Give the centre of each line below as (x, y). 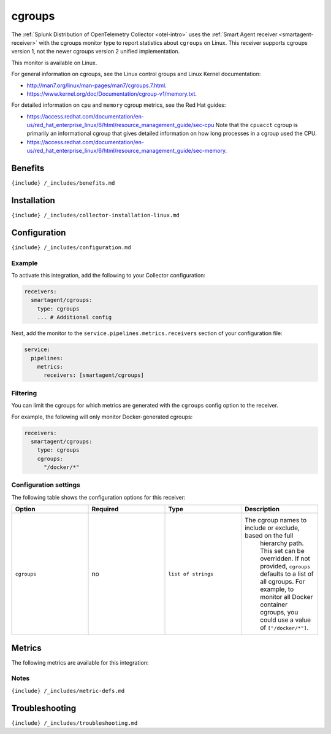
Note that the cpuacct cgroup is (257, 125)
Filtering (24, 393)
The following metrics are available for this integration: (80, 662)
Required (105, 509)
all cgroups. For (282, 582)
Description (262, 509)
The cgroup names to (276, 520)
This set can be (282, 551)
